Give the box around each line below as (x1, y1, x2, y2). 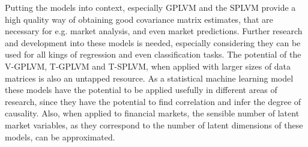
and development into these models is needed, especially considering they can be (5, 36, 301, 49)
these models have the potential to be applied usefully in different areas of (5, 83, 277, 96)
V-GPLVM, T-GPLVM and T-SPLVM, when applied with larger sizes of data (5, 59, 291, 72)
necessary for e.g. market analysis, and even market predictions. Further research (5, 25, 303, 37)
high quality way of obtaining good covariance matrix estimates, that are (5, 13, 273, 25)
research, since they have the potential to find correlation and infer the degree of (5, 95, 301, 107)
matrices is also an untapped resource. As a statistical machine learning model (5, 71, 294, 84)
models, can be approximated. (5, 130, 115, 143)
